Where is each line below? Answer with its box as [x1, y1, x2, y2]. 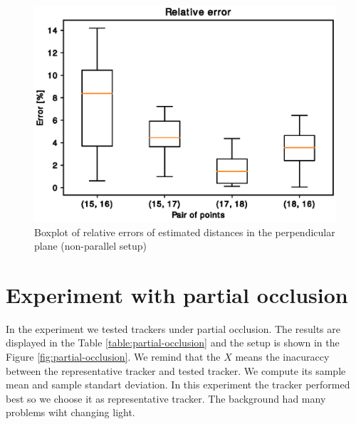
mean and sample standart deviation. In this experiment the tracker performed [6, 377, 350, 392]
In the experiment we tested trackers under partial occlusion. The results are [6, 321, 341, 336]
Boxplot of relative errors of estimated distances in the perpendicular [34, 224, 335, 239]
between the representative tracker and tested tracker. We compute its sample [6, 363, 346, 378]
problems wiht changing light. [6, 405, 135, 420]
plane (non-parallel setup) [34, 238, 147, 253]
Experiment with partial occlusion [6, 280, 348, 309]
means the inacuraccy [235, 349, 330, 364]
